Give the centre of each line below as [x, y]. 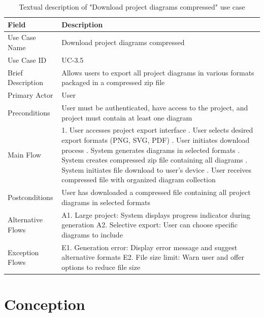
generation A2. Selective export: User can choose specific [150, 225]
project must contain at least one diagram [127, 117]
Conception [45, 304]
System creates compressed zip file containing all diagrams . [155, 160]
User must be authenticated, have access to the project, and [155, 107]
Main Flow [24, 155]
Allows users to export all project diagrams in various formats [158, 72]
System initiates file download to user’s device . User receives [157, 169]
